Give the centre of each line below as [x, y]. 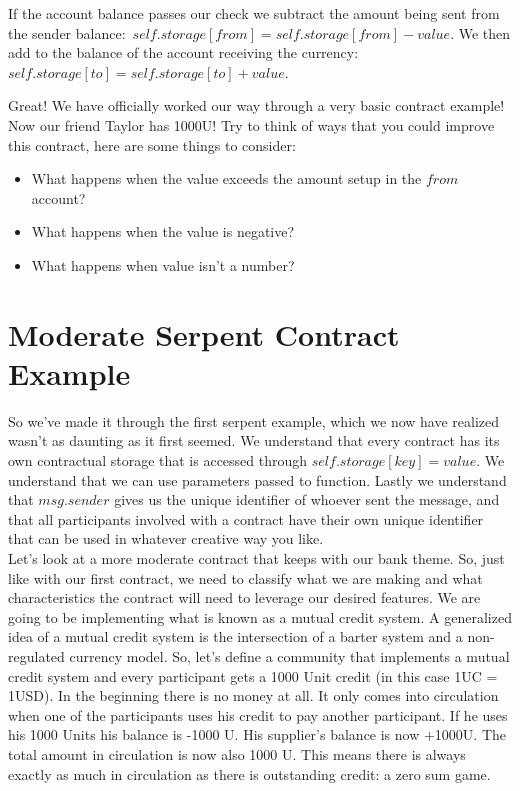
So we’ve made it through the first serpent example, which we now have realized [254, 420]
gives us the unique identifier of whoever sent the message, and [307, 499]
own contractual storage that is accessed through [158, 460]
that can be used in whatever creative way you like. [166, 538]
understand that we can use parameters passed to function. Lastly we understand [257, 479]
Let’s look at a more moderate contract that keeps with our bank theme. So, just [256, 558]
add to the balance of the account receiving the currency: [183, 52]
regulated [36, 655]
